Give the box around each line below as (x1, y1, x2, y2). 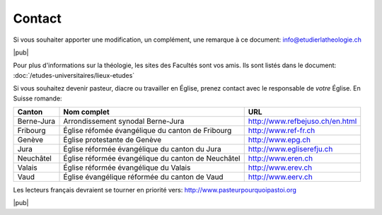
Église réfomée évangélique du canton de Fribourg (63, 125, 232, 135)
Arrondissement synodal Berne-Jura (63, 116, 185, 126)
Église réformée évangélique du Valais (63, 163, 191, 173)
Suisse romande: (13, 94, 63, 103)
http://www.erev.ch (248, 163, 313, 173)
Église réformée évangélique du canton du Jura (63, 144, 222, 153)
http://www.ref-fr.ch (248, 125, 316, 135)
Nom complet (63, 107, 110, 117)
